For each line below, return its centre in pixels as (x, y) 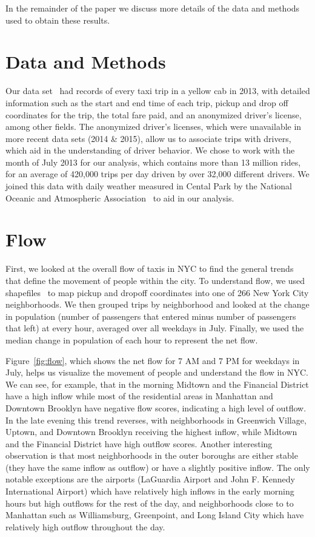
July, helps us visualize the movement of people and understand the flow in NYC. (157, 372)
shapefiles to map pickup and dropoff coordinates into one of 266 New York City (157, 292)
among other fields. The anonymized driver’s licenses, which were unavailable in (154, 127)
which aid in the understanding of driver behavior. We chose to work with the (150, 150)
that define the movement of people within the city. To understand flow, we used (155, 280)
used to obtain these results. (58, 20)
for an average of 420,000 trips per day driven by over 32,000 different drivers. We (157, 174)
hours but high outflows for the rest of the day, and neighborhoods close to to (150, 503)
